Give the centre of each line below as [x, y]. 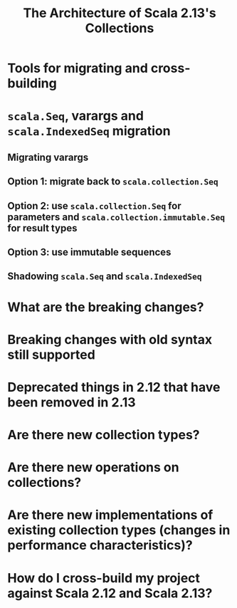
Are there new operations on [93, 467]
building [32, 84]
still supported [52, 355]
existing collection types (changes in [119, 530]
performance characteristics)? [100, 545]
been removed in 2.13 [72, 402]
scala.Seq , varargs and [76, 116]
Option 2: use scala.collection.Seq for [94, 205]
